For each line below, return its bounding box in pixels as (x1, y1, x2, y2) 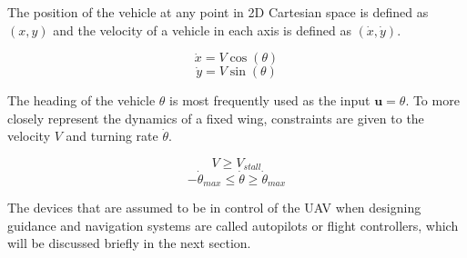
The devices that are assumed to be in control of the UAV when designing (7, 198, 421, 217)
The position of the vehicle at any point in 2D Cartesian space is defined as (7, 3, 429, 21)
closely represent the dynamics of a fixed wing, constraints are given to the (7, 108, 424, 127)
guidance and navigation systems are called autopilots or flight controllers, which (7, 215, 459, 234)
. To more (405, 91, 460, 110)
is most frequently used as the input (169, 91, 371, 110)
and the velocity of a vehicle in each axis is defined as (53, 20, 351, 39)
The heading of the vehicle (7, 91, 156, 110)
